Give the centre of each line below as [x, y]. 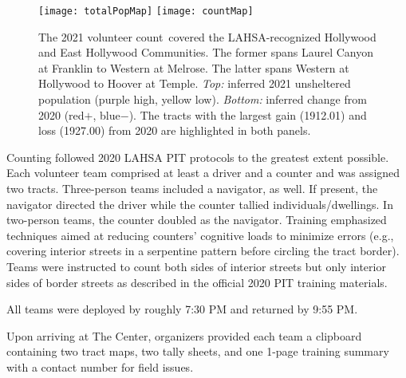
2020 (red [61, 114]
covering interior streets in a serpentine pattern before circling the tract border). [203, 251]
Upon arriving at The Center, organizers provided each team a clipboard [184, 335]
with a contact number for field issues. [100, 366]
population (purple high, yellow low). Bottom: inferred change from [203, 99]
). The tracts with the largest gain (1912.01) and [248, 114]
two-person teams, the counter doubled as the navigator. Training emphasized [197, 220]
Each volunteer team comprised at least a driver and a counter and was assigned [203, 173]
